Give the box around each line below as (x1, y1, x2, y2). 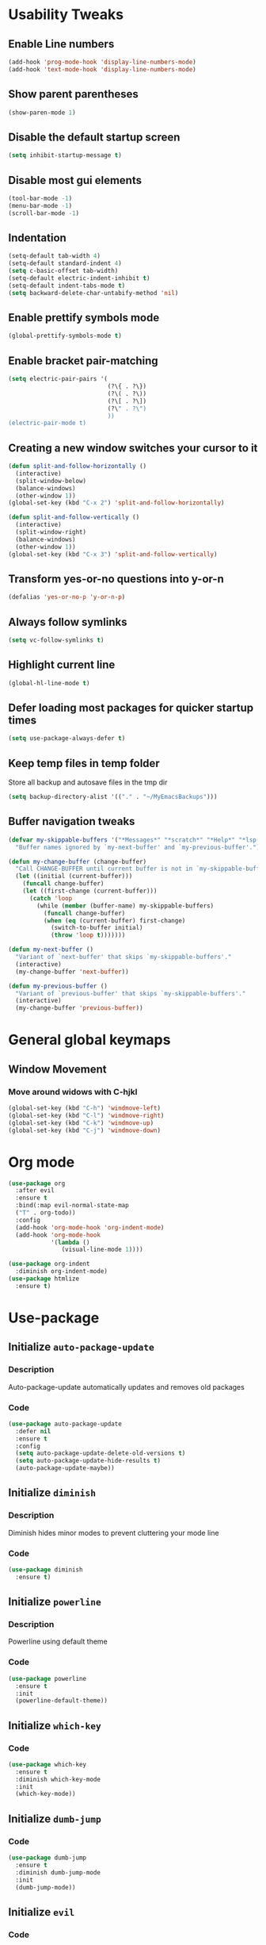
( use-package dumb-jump (8, 1854, 87, 1862)
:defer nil (15, 1427, 51, 1435)
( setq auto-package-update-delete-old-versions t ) (15, 1449, 186, 1457)
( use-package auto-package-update (8, 1420, 123, 1428)
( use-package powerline (8, 1675, 87, 1682)
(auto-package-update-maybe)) (15, 1464, 115, 1472)
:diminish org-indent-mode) (15, 1268, 108, 1276)
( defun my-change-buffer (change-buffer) (8, 857, 147, 865)
